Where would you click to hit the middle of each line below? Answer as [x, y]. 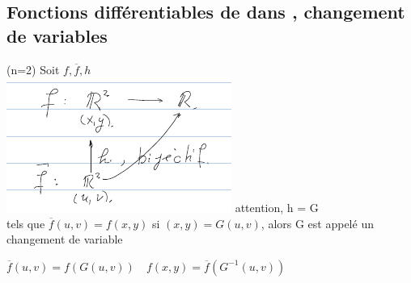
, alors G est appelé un [317, 223]
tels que [26, 223]
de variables [57, 35]
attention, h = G [277, 208]
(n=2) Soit [33, 69]
